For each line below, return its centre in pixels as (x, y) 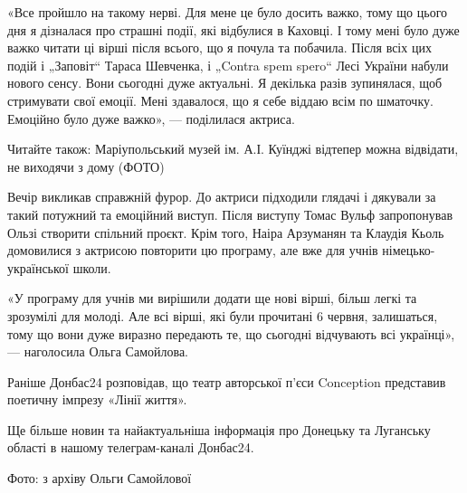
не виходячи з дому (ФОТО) (86, 166)
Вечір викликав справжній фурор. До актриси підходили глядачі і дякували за (222, 197)
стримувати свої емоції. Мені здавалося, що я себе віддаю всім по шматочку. (220, 100)
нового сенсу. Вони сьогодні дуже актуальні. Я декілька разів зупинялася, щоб (225, 83)
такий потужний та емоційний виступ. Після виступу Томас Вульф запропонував (230, 214)
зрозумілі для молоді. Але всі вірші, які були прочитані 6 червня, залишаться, (223, 315)
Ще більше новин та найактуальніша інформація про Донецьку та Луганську (219, 429)
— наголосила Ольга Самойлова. (98, 351)
